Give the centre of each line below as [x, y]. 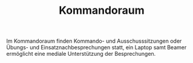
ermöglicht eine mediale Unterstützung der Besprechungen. [81, 54]
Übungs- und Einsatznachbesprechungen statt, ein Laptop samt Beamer [97, 47]
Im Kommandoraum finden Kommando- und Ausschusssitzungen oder [94, 41]
